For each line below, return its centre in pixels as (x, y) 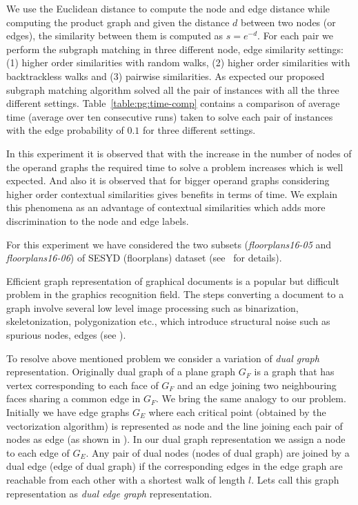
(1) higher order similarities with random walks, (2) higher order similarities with (178, 62)
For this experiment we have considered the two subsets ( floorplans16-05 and (169, 244)
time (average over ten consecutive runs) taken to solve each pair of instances (170, 116)
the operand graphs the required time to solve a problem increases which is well (175, 167)
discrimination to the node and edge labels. (98, 220)
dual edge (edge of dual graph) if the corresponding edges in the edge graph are (175, 466)
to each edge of (38, 452)
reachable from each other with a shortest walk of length (126, 479)
